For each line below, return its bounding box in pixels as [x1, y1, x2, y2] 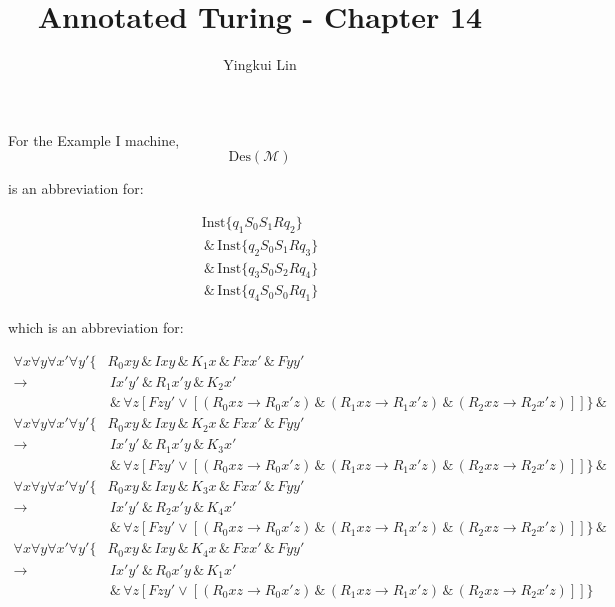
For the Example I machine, [8, 129, 180, 150]
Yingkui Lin [223, 54, 297, 75]
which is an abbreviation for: [8, 317, 184, 338]
